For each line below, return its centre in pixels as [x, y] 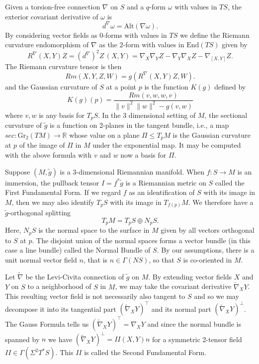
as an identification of [162, 192]
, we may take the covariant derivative [173, 286]
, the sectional [226, 115]
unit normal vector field [41, 260]
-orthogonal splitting [40, 213]
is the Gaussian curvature [212, 135]
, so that [162, 260]
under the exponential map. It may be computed [167, 145]
